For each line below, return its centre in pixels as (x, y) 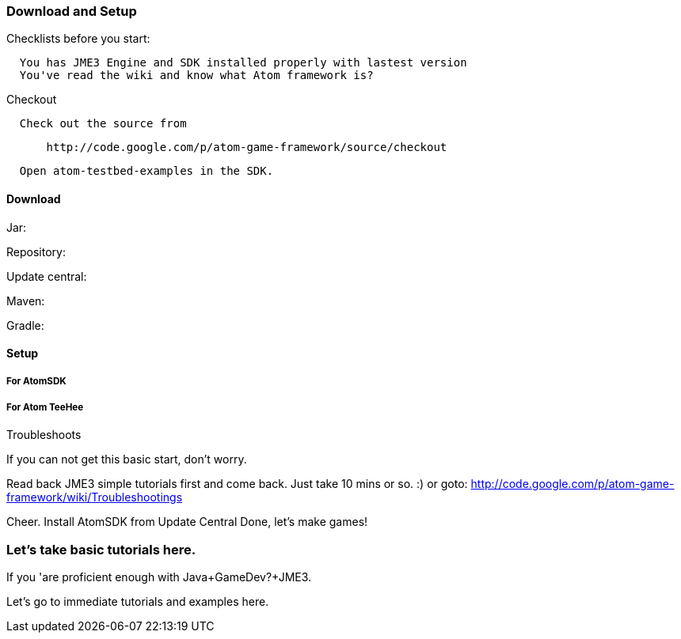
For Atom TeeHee (45, 407)
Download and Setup (72, 11)
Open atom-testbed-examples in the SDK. (146, 171)
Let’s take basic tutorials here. (101, 549)
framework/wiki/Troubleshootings (95, 497)
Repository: (36, 251)
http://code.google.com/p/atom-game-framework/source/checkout (247, 147)
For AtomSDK (36, 381)
